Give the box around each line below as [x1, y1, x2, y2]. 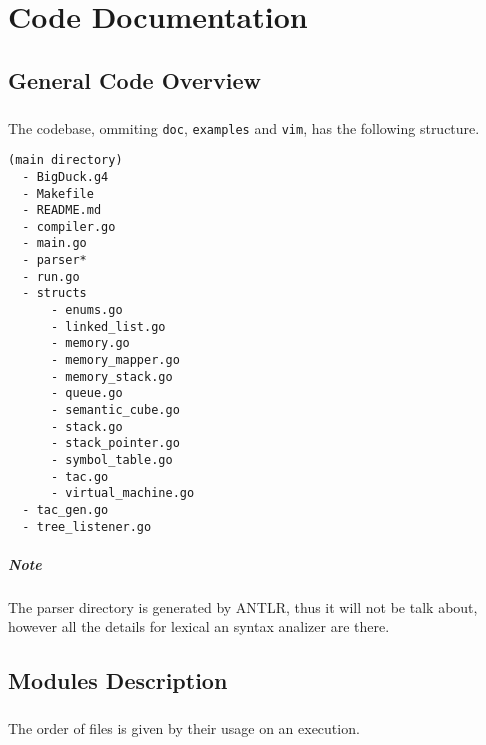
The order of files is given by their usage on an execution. [8, 718, 360, 739]
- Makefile [22, 186, 94, 201]
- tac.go [50, 469, 109, 484]
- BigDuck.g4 [22, 169, 109, 184]
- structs [22, 286, 87, 301]
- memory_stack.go [50, 369, 173, 384]
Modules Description [8, 665, 228, 696]
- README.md [22, 203, 102, 218]
